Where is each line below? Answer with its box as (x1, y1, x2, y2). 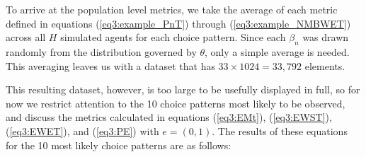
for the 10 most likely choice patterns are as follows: (6, 137, 231, 152)
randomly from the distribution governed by (6, 44, 197, 59)
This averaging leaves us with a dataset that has (6, 58, 215, 73)
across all (6, 30, 46, 45)
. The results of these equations (212, 123, 348, 138)
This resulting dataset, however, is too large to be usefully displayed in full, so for (6, 82, 360, 97)
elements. (304, 58, 345, 73)
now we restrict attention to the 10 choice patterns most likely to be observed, (6, 95, 345, 110)
